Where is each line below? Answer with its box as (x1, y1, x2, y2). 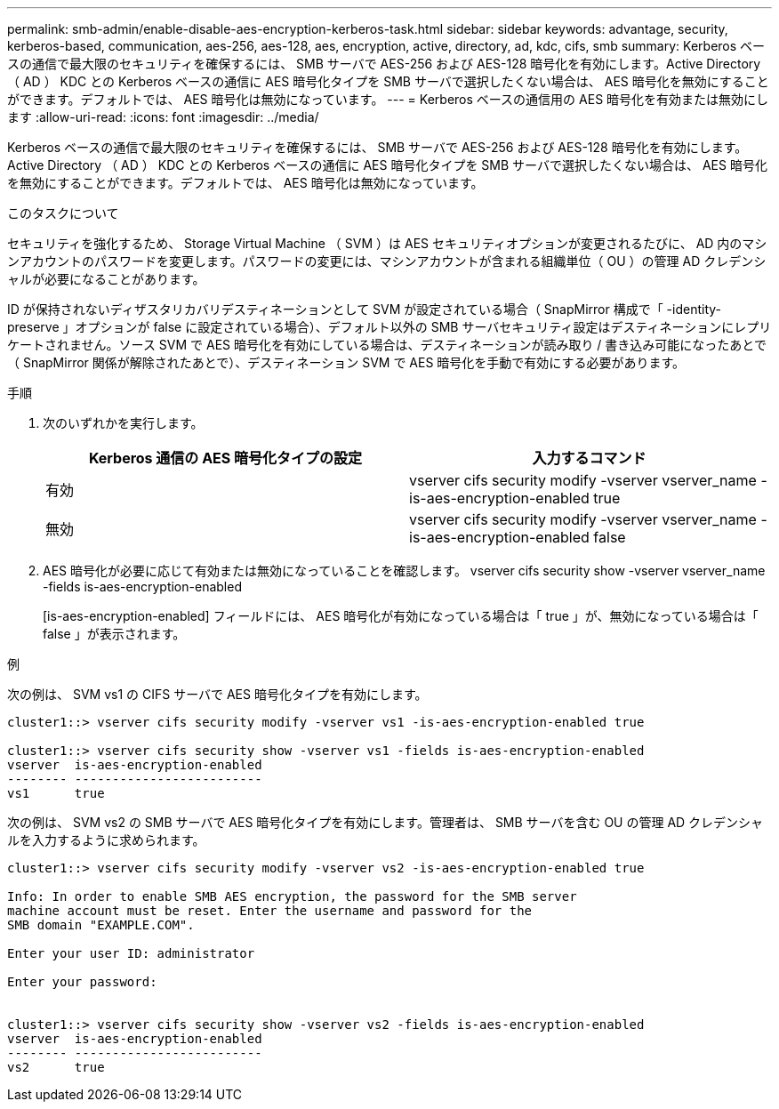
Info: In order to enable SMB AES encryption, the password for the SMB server (7, 889, 577, 904)
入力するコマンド (532, 449, 646, 467)
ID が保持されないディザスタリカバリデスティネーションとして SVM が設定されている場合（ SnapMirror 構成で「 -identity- (7, 301, 722, 317)
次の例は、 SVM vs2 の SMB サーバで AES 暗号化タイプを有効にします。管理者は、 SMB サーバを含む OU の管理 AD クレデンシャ (7, 815, 764, 830)
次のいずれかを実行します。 (43, 415, 204, 430)
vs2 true (7, 1060, 105, 1074)
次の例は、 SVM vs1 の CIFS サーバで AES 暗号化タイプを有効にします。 (7, 687, 428, 702)
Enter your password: (7, 975, 157, 989)
